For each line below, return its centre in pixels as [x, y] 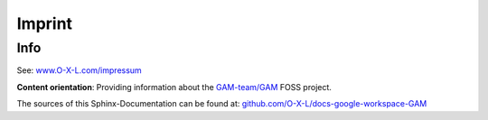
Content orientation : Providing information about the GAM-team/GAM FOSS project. [174, 87]
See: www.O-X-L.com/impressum [79, 70]
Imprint [44, 23]
